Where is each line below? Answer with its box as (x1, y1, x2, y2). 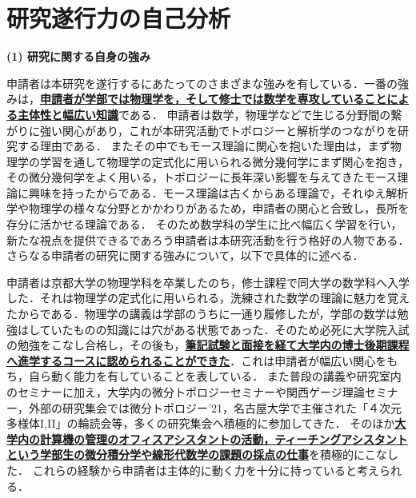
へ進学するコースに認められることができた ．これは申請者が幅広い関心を (6, 352, 387, 369)
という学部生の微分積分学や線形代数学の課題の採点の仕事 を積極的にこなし (6, 446, 398, 463)
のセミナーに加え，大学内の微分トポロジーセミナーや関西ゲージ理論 (6, 384, 365, 400)
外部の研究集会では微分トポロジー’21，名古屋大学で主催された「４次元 (28, 399, 402, 416)
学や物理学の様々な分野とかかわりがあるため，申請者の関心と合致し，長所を (6, 200, 410, 217)
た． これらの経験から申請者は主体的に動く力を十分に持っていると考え (6, 461, 379, 478)
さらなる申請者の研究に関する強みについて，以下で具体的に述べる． (6, 247, 364, 264)
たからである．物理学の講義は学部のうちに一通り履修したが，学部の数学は (6, 305, 398, 322)
